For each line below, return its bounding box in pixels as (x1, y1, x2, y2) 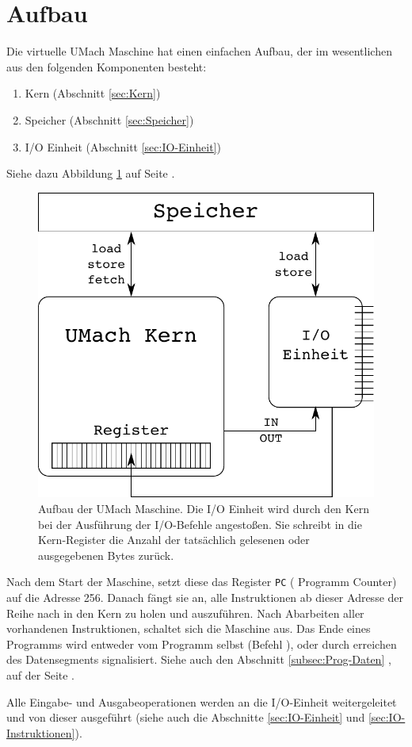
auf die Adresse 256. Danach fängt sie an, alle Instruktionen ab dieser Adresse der (6, 589, 404, 606)
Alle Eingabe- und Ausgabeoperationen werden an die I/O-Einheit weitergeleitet (6, 693, 397, 710)
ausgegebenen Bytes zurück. (38, 546, 174, 563)
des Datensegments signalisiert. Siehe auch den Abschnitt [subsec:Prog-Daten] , (6, 651, 391, 668)
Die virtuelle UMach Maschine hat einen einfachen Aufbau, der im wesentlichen (6, 43, 392, 59)
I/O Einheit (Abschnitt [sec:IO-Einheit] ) (25, 138, 221, 155)
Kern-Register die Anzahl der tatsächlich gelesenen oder (38, 531, 310, 548)
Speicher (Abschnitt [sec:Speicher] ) (25, 111, 194, 128)
